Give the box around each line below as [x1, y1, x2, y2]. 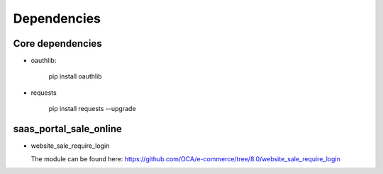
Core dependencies [13, 37, 102, 50]
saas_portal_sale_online [13, 123, 122, 135]
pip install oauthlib [48, 72, 102, 81]
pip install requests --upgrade [48, 105, 136, 113]
